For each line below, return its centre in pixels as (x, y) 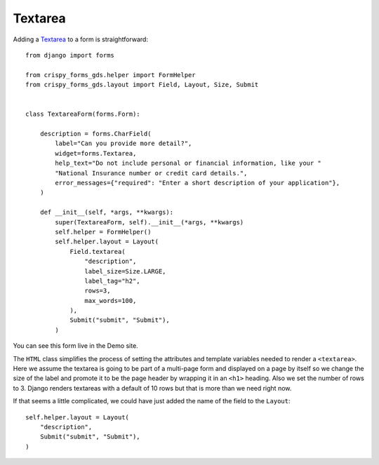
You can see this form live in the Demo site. (75, 346)
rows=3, (98, 291)
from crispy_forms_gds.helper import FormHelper (111, 75)
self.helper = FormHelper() (103, 232)
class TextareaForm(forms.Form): (83, 114)
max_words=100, (111, 301)
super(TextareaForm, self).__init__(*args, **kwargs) (149, 222)
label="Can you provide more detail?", (124, 143)
